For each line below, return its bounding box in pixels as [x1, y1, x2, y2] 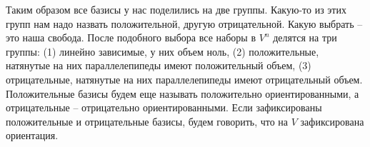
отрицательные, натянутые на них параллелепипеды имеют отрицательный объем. [6, 71, 363, 86]
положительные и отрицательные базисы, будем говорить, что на [6, 113, 289, 128]
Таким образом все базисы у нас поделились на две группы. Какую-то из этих [6, 2, 346, 16]
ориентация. [6, 128, 59, 143]
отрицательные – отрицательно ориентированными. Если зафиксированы [6, 100, 322, 115]
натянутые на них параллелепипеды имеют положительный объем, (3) [6, 58, 311, 73]
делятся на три [273, 30, 337, 45]
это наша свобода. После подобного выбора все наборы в [6, 30, 256, 45]
